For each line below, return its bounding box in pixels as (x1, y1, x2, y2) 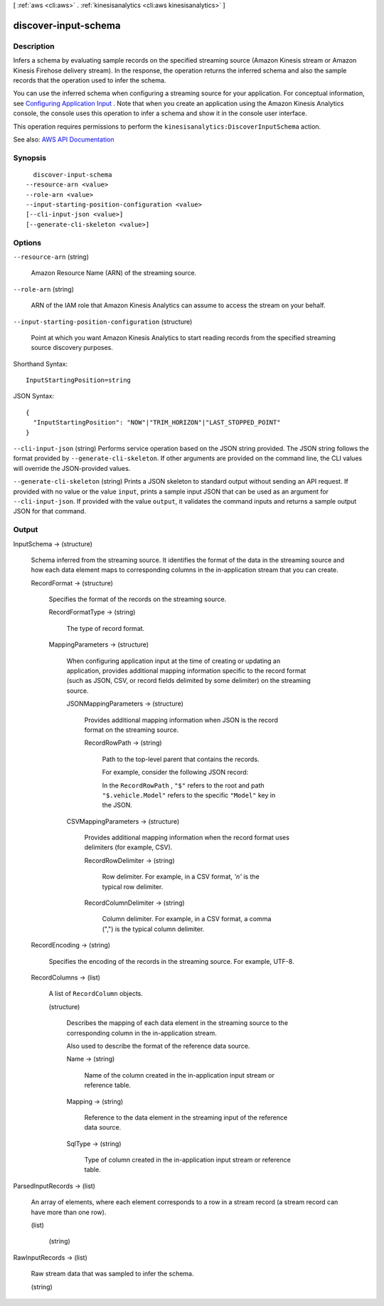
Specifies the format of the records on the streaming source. (48, 595, 227, 604)
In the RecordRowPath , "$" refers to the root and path (102, 781, 265, 790)
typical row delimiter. (102, 882, 164, 891)
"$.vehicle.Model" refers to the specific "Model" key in (102, 790, 276, 800)
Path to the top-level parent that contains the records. (102, 755, 260, 763)
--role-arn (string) (13, 285, 75, 293)
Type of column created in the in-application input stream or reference (84, 1156, 291, 1164)
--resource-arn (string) (13, 253, 89, 261)
